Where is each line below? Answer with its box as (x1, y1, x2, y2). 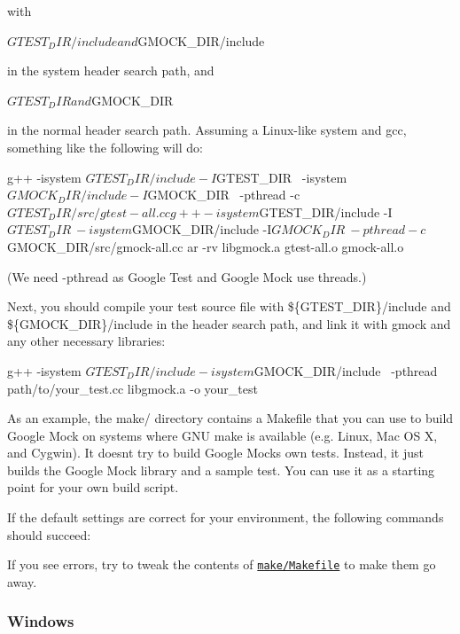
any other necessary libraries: (7, 332, 166, 350)
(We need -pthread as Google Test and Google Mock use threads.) (7, 267, 367, 286)
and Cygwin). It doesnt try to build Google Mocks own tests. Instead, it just (7, 443, 424, 462)
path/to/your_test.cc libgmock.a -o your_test (7, 379, 258, 397)
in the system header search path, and (7, 61, 214, 80)
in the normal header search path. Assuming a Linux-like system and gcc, (7, 121, 407, 139)
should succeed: (7, 525, 91, 544)
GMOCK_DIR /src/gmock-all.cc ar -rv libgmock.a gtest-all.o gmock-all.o (7, 237, 404, 255)
